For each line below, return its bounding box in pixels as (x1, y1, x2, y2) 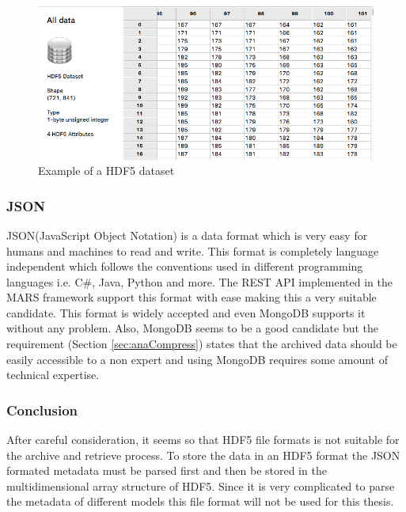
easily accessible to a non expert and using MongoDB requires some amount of (6, 351, 388, 367)
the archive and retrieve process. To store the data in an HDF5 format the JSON (6, 446, 400, 463)
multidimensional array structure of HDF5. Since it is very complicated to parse (6, 477, 395, 494)
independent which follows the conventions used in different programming (6, 258, 363, 275)
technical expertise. (6, 366, 100, 383)
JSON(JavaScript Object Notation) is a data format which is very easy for (6, 226, 368, 243)
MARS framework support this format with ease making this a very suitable (6, 289, 377, 305)
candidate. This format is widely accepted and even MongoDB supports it (6, 304, 366, 320)
